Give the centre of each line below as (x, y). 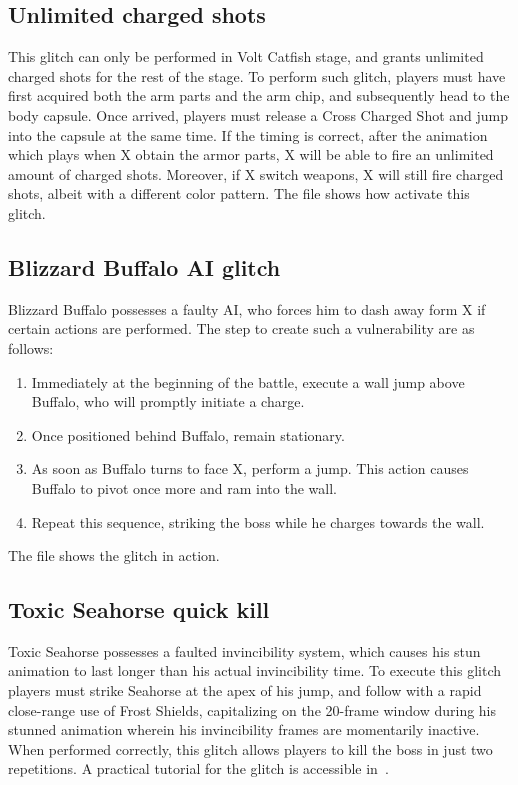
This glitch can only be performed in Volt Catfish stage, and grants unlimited (246, 56)
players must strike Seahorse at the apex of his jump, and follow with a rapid (245, 690)
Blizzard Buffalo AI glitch (144, 266)
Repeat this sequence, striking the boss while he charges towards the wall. (258, 521)
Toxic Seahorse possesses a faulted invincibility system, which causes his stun (244, 650)
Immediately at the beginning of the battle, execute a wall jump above (248, 381)
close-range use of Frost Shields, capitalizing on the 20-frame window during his (252, 709)
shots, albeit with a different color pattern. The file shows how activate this (239, 193)
